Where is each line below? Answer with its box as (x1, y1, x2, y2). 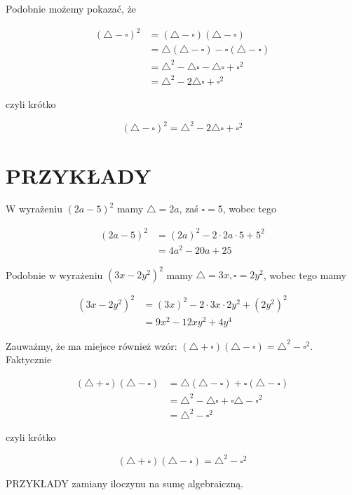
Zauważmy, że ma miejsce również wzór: (6, 338, 177, 353)
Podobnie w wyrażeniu (6, 267, 103, 282)
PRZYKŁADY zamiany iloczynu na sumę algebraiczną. (6, 476, 244, 491)
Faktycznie (6, 352, 52, 367)
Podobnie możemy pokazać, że (6, 1, 137, 15)
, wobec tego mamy (263, 267, 346, 282)
